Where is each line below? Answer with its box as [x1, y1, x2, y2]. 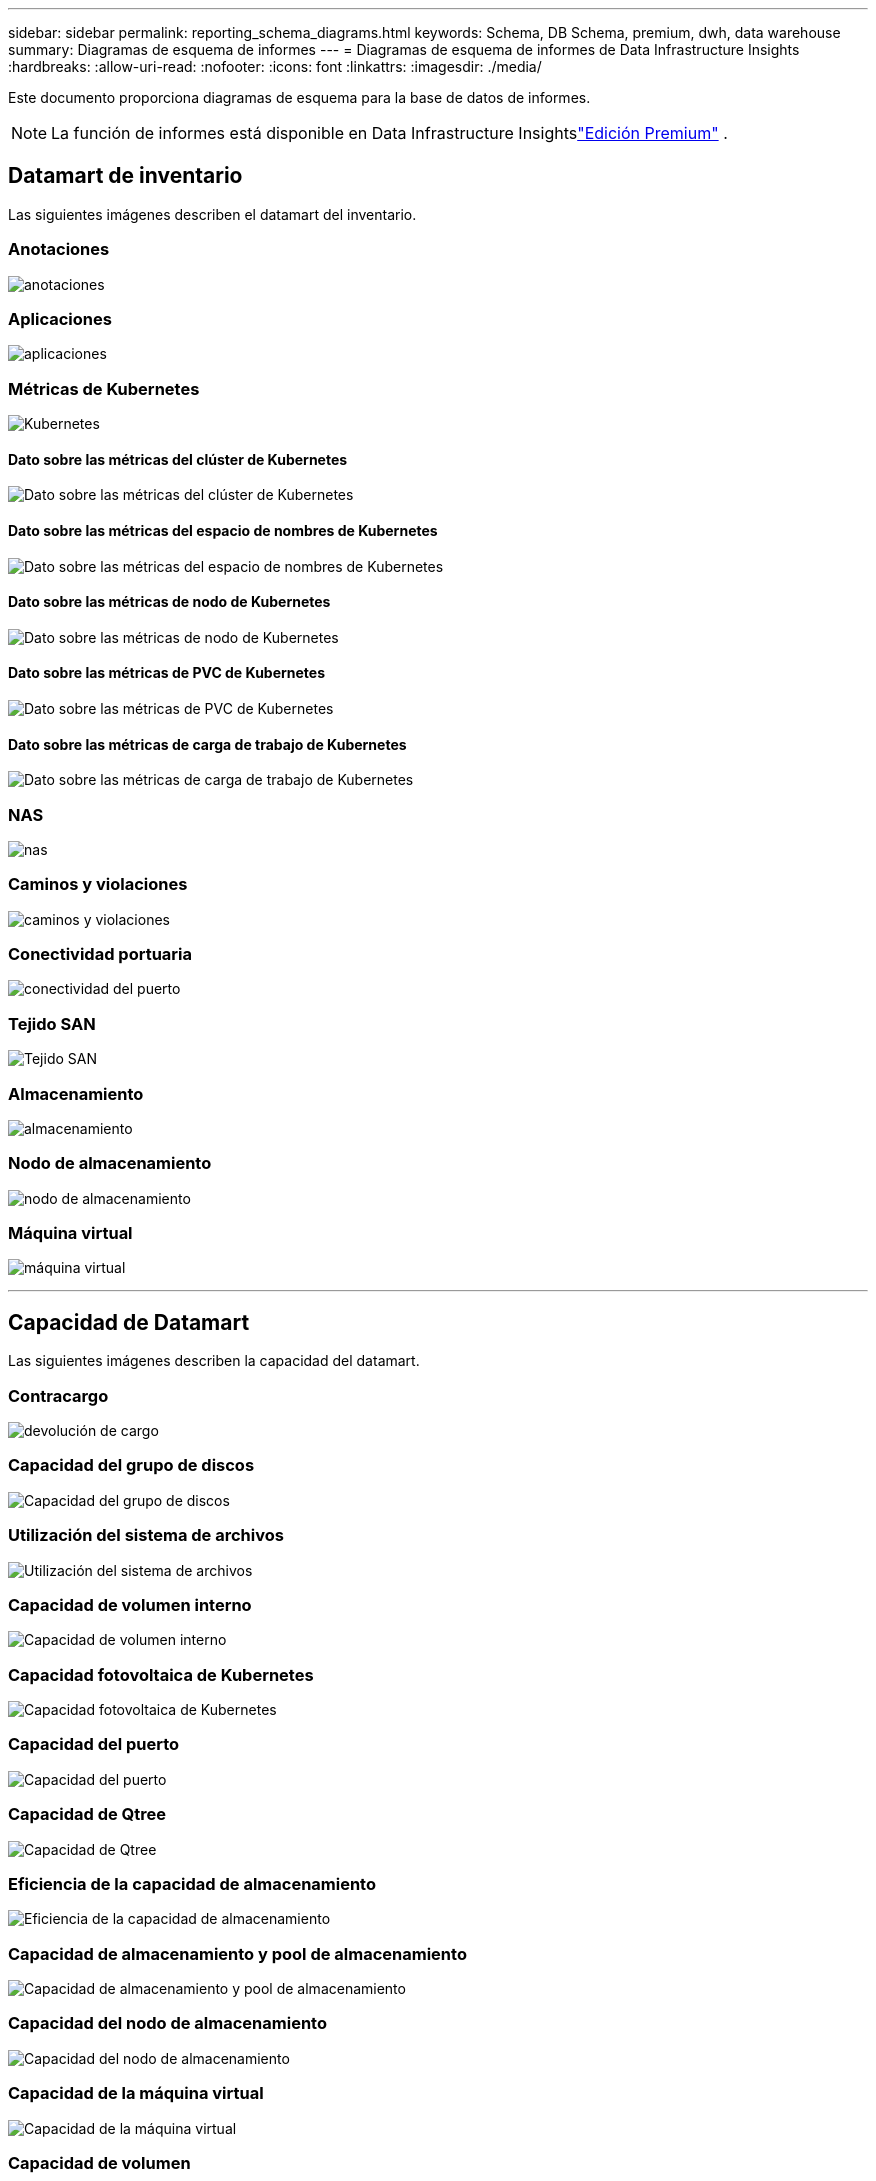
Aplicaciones [8, 308, 112, 329]
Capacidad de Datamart [8, 1309, 250, 1335]
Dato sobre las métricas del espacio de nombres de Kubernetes [8, 521, 438, 539]
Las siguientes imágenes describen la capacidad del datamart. [8, 1352, 420, 1370]
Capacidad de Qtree [8, 1804, 167, 1825]
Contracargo [8, 1385, 109, 1406]
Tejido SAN [8, 1013, 96, 1034]
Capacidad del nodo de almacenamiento [8, 2013, 327, 2034]
